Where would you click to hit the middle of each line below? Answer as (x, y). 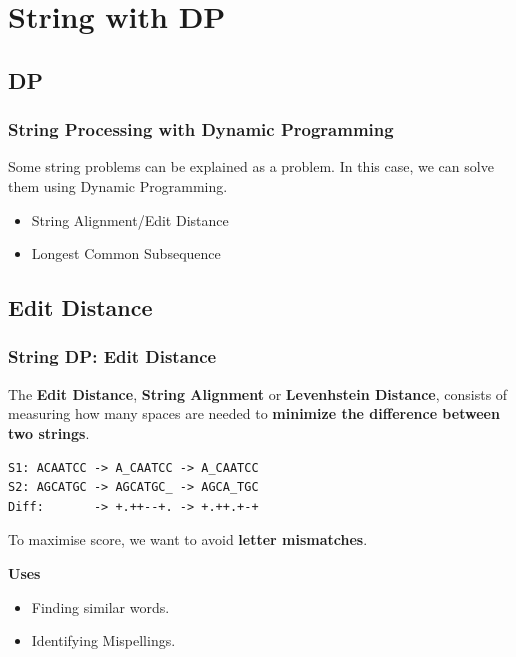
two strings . (49, 432)
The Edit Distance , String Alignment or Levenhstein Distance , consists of (258, 393)
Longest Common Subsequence (126, 253)
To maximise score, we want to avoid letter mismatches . (188, 539)
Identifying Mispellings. (103, 640)
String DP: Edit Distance (112, 356)
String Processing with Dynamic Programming (201, 129)
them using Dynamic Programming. (118, 185)
